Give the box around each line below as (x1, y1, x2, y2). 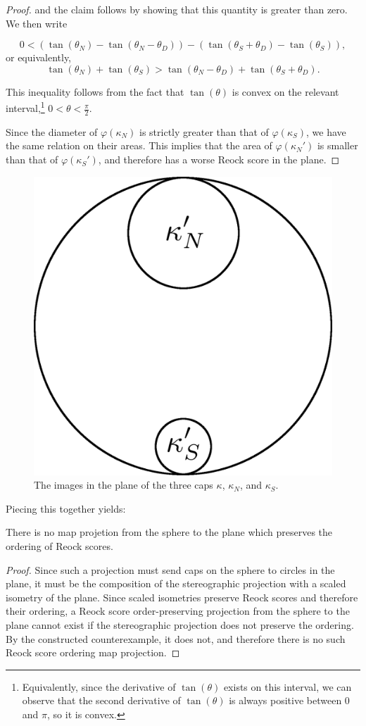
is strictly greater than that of (139, 124, 269, 139)
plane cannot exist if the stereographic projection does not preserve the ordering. (6, 617, 354, 632)
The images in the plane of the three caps (34, 477, 213, 492)
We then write (6, 15, 68, 30)
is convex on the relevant (232, 84, 339, 99)
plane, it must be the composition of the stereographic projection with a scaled (6, 576, 346, 591)
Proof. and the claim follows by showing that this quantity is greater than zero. (6, 2, 348, 16)
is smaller (317, 138, 358, 153)
